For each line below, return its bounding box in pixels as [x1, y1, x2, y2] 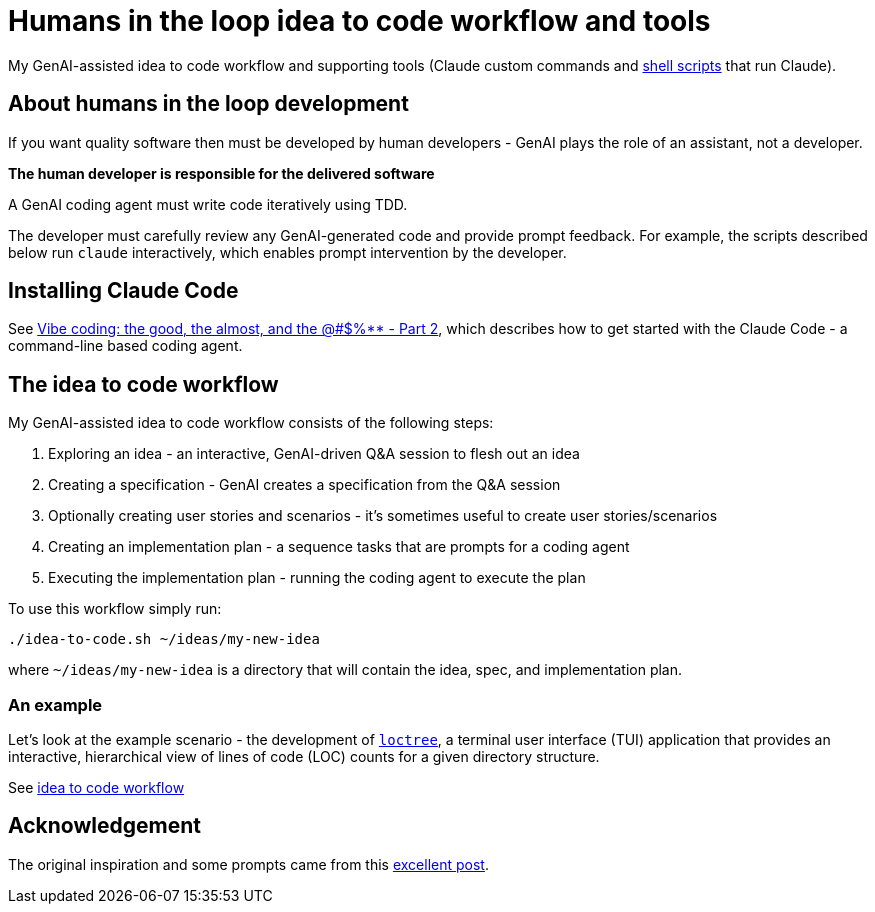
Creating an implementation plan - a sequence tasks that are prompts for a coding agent [48, 538, 630, 556]
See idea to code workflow [8, 779, 185, 797]
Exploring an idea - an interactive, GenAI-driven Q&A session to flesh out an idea [48, 445, 580, 463]
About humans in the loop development [8, 91, 409, 117]
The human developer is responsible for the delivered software [8, 164, 435, 182]
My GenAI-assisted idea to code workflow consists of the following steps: [8, 414, 494, 432]
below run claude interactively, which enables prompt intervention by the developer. [8, 243, 567, 261]
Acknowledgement [8, 813, 201, 839]
